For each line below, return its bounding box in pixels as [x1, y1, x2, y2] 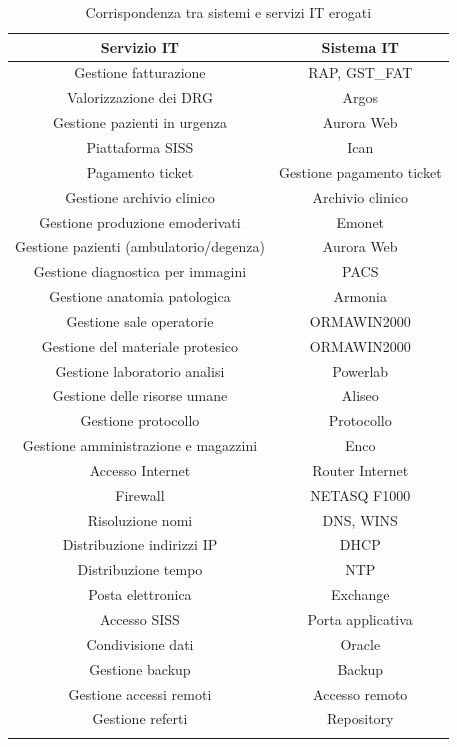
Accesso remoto [313, 683, 408, 704]
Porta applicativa [307, 609, 413, 629]
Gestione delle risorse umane [52, 385, 228, 406]
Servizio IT [100, 36, 180, 57]
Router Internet [312, 459, 409, 480]
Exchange [330, 584, 390, 605]
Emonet [336, 211, 385, 232]
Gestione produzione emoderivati [39, 211, 241, 232]
